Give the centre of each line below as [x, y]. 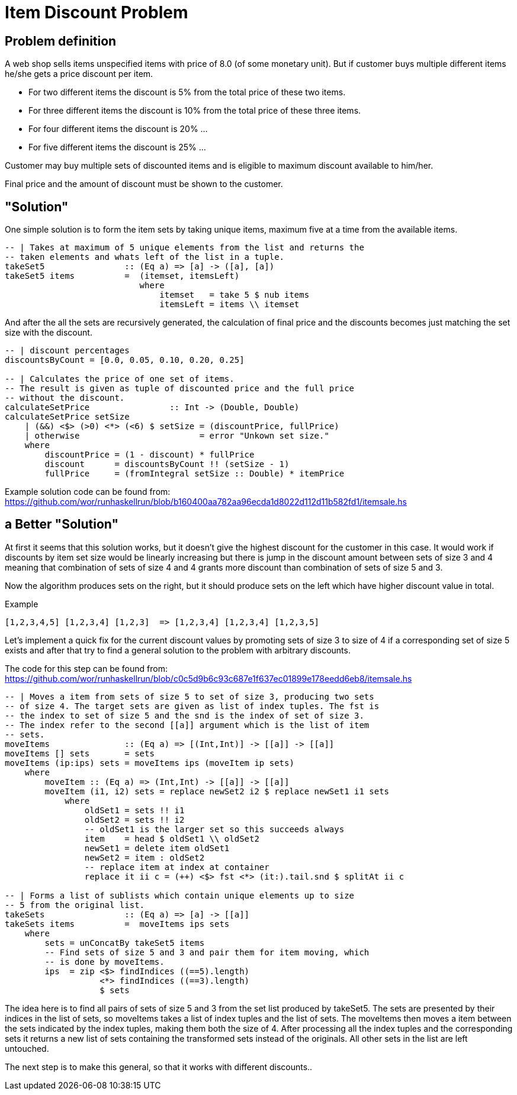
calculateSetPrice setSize [67, 417]
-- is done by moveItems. [105, 962]
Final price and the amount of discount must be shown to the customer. [144, 184]
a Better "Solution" [62, 524]
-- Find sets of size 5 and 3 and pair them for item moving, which [207, 952]
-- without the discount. [65, 398]
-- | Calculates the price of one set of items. [120, 379]
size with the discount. [49, 333]
